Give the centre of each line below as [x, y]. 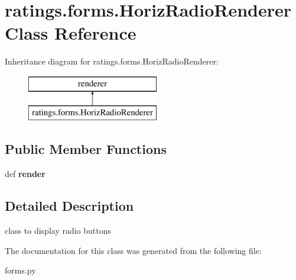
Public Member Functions [86, 149]
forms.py [20, 270]
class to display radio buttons [58, 231]
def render [25, 174]
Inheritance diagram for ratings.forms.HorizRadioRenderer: [112, 61]
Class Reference [71, 33]
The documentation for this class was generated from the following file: [133, 250]
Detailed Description [69, 206]
